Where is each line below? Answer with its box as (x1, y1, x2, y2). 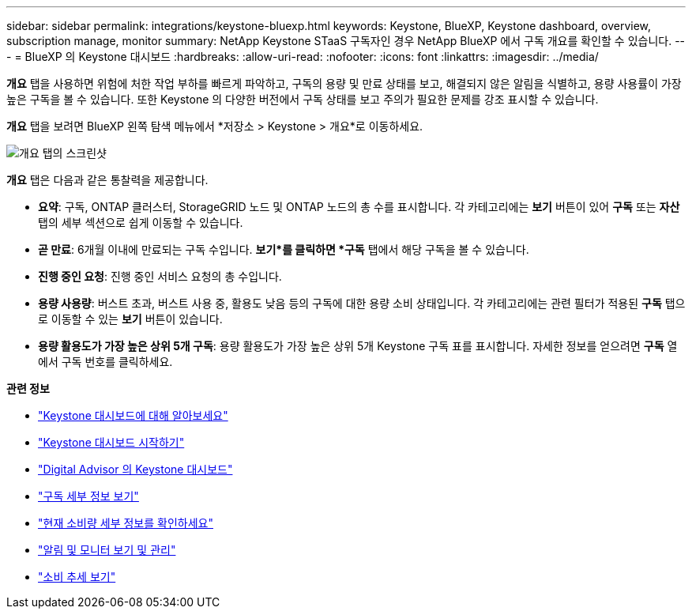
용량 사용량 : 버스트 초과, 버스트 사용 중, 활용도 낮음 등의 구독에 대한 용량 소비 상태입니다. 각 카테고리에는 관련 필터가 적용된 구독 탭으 (38, 296, 686, 310)
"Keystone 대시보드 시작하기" (38, 436, 185, 449)
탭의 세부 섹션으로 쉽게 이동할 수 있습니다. (38, 216, 243, 229)
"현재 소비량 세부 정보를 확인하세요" (38, 516, 213, 530)
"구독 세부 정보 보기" (38, 489, 139, 503)
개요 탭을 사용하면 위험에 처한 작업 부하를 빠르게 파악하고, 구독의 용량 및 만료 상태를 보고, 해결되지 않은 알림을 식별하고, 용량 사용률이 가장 (6, 77, 682, 90)
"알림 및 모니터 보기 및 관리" (38, 543, 176, 557)
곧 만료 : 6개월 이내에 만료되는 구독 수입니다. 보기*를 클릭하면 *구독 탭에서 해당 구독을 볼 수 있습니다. (38, 243, 529, 256)
